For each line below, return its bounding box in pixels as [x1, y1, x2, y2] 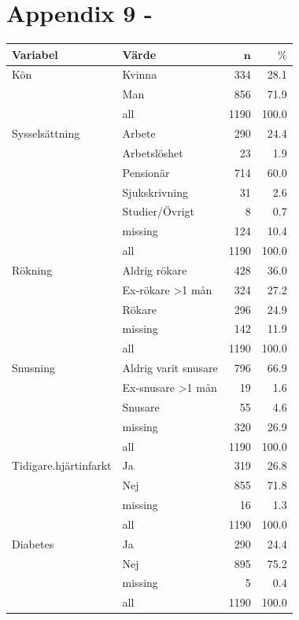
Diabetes [12, 535, 54, 552]
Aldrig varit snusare [122, 360, 218, 376]
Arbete [122, 125, 156, 141]
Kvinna [122, 66, 157, 83]
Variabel [12, 46, 58, 62]
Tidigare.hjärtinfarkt [12, 457, 112, 474]
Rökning [12, 261, 53, 278]
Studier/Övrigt [122, 203, 195, 220]
